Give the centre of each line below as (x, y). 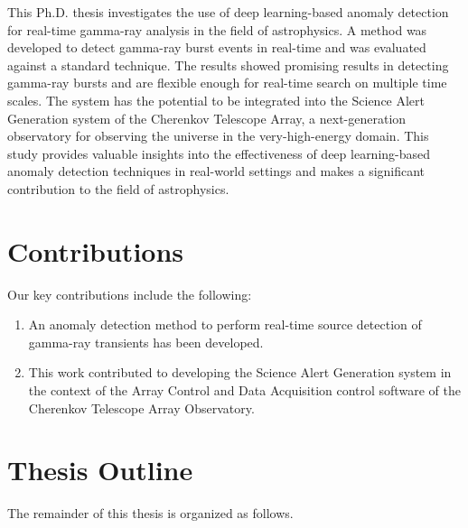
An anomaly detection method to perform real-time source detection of (225, 324)
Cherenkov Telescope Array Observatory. (141, 408)
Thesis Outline (100, 470)
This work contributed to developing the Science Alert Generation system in (240, 372)
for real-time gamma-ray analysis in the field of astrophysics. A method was (217, 29)
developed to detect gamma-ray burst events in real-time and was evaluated (217, 47)
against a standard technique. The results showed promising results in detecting (228, 65)
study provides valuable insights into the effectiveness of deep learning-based (219, 153)
